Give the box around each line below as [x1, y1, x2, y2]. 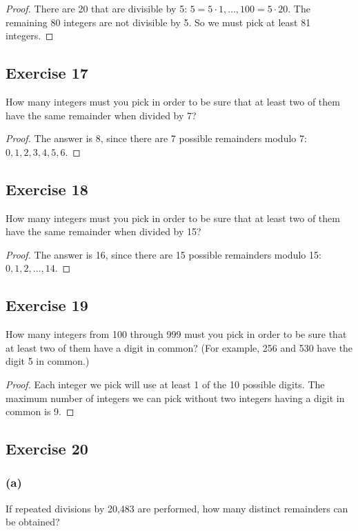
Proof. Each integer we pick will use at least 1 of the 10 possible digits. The [6, 377, 325, 391]
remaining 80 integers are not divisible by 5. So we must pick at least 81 [6, 14, 311, 29]
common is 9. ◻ [6, 404, 74, 419]
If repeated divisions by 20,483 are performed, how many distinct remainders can [6, 501, 348, 515]
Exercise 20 [6, 438, 88, 459]
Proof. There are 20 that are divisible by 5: [6, 1, 188, 15]
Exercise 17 [6, 62, 88, 83]
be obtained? [6, 514, 60, 529]
